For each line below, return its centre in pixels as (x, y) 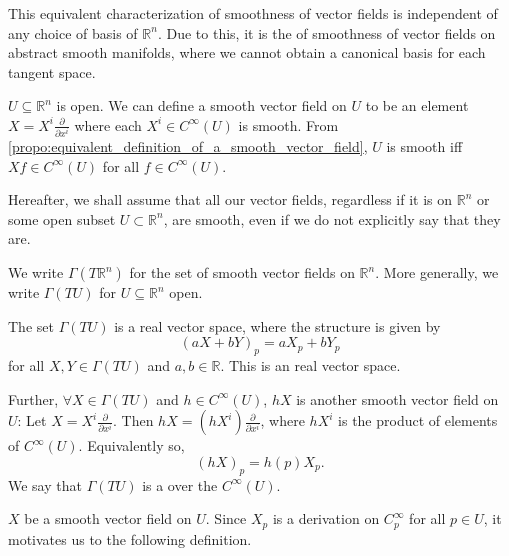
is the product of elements (418, 420)
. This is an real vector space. (310, 365)
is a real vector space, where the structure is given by (277, 325)
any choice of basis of (73, 32)
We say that (45, 484)
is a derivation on (326, 518)
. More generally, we (437, 272)
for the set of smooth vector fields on (242, 272)
